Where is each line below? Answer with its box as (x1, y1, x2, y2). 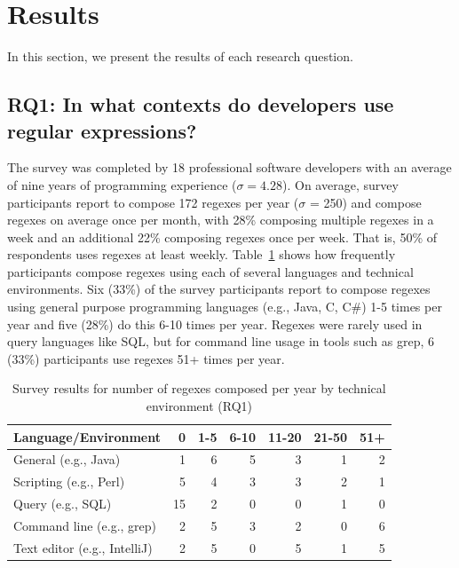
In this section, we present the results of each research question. (7, 47, 353, 66)
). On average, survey (282, 175, 399, 193)
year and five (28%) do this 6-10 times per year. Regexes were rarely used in (7, 314, 423, 333)
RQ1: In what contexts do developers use (7, 91, 394, 118)
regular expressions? (7, 116, 197, 144)
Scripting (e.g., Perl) (13, 472, 125, 491)
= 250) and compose (309, 193, 422, 211)
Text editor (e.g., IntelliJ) (13, 538, 153, 556)
